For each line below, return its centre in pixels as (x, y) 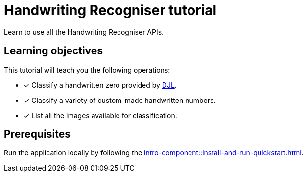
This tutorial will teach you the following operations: (87, 70)
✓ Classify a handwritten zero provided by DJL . (100, 85)
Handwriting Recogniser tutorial (110, 10)
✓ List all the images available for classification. (100, 115)
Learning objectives (54, 51)
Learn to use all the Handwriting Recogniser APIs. (84, 32)
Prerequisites (37, 134)
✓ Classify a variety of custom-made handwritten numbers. (120, 100)
